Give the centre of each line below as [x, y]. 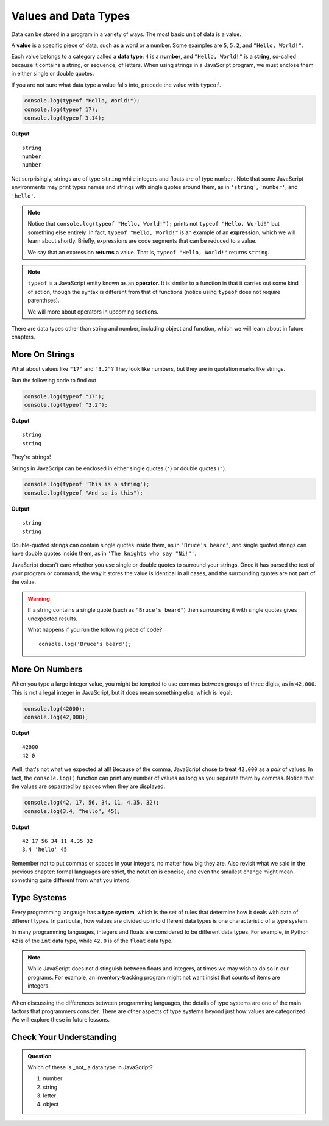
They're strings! [31, 457]
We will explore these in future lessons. [60, 1020]
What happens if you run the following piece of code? [95, 630]
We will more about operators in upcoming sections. [93, 312]
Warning [39, 598]
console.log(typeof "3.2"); [66, 405]
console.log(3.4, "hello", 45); [73, 811]
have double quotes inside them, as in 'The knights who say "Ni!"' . [104, 554]
